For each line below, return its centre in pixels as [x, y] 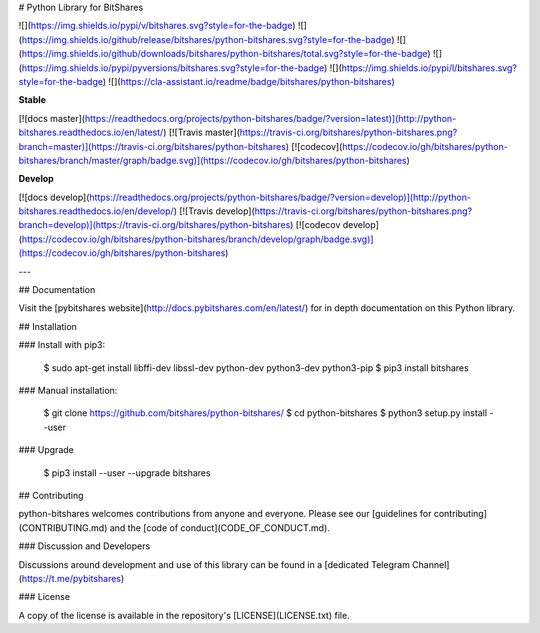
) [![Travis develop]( [214, 211]
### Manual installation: [68, 390]
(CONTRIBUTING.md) [63, 527]
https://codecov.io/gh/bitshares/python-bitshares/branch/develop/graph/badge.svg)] [197, 239]
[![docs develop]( [54, 197]
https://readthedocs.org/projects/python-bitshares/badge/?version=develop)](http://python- [280, 197]
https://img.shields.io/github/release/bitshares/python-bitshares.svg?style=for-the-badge [206, 39]
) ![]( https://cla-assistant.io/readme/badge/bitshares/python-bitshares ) [248, 81]
